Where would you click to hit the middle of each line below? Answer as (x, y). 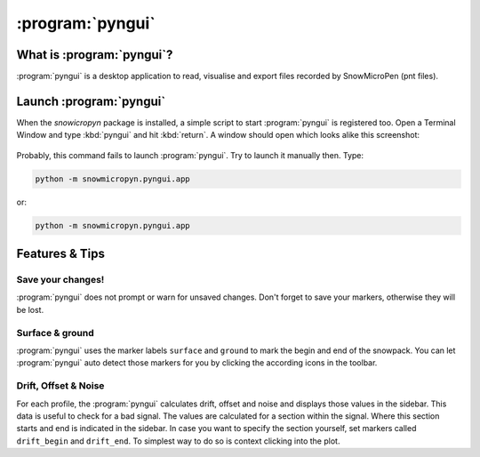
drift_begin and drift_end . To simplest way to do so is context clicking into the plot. (178, 441)
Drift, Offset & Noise (60, 386)
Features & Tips (61, 254)
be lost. (30, 309)
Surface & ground (55, 333)
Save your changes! (60, 280)
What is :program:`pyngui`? (95, 55)
